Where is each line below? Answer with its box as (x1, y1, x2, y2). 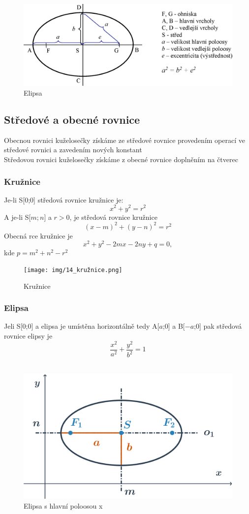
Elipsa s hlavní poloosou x (24, 500, 103, 511)
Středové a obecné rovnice (4, 112, 140, 127)
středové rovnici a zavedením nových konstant (4, 144, 142, 155)
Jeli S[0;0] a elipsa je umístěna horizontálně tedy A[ (4, 321, 159, 331)
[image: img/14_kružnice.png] (24, 266, 123, 274)
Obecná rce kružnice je (4, 230, 73, 240)
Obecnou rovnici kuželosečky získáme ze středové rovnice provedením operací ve (4, 135, 245, 145)
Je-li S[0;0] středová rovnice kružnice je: (4, 194, 124, 205)
